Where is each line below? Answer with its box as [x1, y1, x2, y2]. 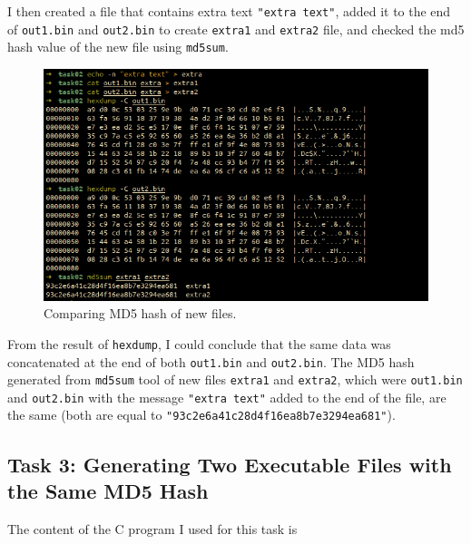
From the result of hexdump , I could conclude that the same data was [7, 334, 391, 353]
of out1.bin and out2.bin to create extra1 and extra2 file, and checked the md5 [7, 19, 465, 38]
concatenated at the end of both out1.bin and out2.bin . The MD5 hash [7, 352, 415, 371]
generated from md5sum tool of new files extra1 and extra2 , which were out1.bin [7, 370, 463, 389]
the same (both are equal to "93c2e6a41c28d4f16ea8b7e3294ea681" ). [7, 405, 396, 424]
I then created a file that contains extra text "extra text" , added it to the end [7, 2, 451, 20]
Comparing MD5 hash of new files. [44, 304, 237, 323]
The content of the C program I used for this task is [7, 519, 298, 538]
